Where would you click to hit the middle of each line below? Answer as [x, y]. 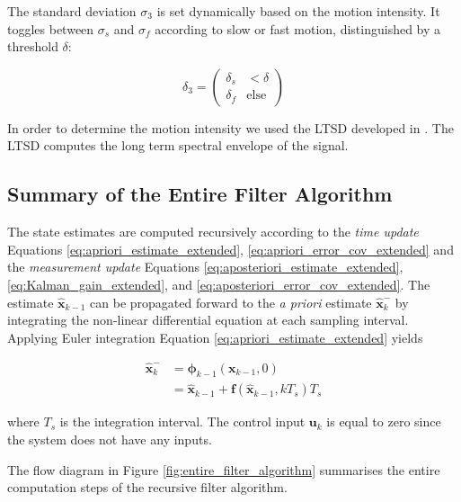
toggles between [51, 28]
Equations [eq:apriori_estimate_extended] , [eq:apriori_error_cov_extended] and [230, 249]
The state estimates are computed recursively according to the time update [213, 232]
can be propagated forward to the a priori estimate [231, 302]
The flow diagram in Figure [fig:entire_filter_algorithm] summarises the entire [224, 469]
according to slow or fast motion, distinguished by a [298, 28]
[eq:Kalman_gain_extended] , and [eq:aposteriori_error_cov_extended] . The [219, 284]
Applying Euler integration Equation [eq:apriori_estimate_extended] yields [215, 337]
